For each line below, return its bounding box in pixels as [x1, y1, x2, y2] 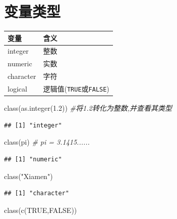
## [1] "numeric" [4, 155, 62, 163]
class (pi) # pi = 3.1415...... [4, 137, 90, 147]
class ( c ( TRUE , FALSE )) [4, 204, 77, 215]
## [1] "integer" [4, 121, 62, 129]
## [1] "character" [4, 190, 69, 197]
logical [8, 83, 27, 94]
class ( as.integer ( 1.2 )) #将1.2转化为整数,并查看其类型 [4, 103, 172, 113]
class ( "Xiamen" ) [4, 170, 53, 181]
